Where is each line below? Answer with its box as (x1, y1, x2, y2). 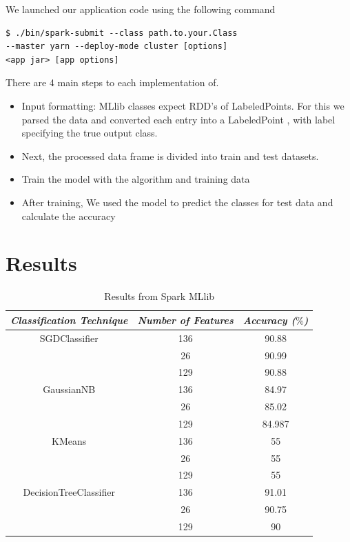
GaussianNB (43, 382, 96, 397)
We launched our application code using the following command (6, 2, 276, 16)
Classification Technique (10, 312, 128, 327)
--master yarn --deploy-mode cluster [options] (6, 41, 228, 52)
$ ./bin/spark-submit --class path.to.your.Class (6, 28, 238, 38)
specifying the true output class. (21, 126, 158, 140)
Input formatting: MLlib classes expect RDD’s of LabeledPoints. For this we (21, 98, 344, 112)
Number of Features (137, 312, 234, 327)
